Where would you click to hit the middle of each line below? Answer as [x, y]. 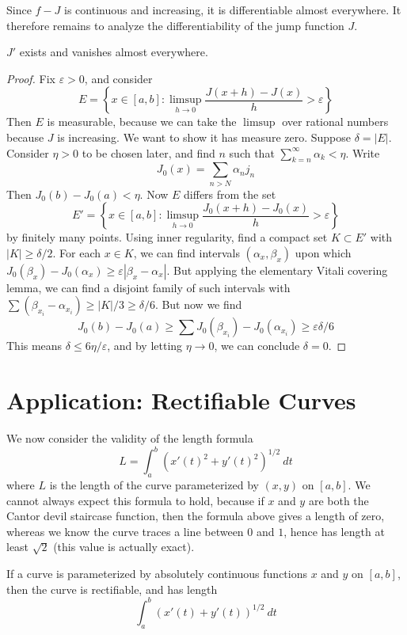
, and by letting [145, 346]
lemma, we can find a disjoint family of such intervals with [148, 287]
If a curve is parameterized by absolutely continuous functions [157, 574]
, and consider [118, 78]
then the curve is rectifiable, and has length [112, 589]
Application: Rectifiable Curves [181, 400]
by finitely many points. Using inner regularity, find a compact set [167, 237]
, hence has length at [334, 531]
